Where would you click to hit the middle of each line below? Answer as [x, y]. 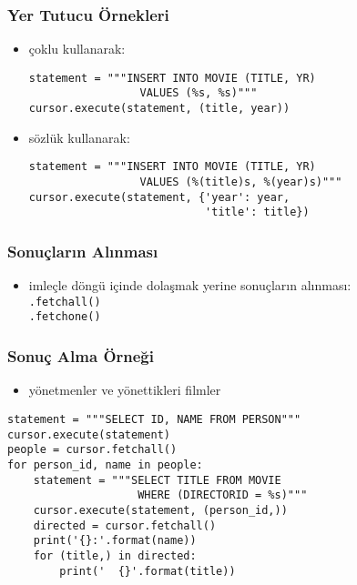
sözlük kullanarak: [79, 137]
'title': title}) [257, 212]
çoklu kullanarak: [77, 49]
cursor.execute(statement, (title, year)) [159, 109]
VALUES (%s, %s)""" [199, 93]
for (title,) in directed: [115, 555]
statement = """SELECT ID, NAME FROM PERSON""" [154, 419]
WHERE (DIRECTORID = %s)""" [223, 495]
